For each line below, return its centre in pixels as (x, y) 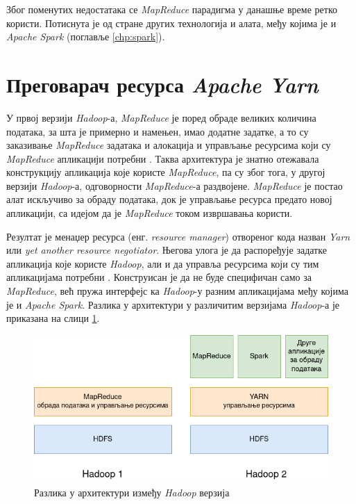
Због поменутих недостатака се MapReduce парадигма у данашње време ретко (172, 9)
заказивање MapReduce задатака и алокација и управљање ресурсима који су (169, 145)
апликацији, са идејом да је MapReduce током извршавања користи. (150, 213)
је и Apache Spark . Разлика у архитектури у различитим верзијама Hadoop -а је (173, 304)
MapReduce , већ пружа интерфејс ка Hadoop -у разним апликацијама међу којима (177, 291)
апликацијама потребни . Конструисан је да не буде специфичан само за (159, 277)
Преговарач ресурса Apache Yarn (162, 84)
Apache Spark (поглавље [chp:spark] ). (86, 36)
